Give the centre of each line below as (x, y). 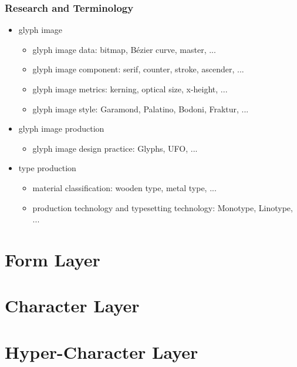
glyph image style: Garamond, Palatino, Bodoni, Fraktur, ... (141, 109)
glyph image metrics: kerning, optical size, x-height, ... (130, 89)
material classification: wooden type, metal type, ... (124, 187)
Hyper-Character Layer (102, 351)
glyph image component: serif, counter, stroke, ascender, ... (138, 69)
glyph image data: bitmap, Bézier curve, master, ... (124, 49)
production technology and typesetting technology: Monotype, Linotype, (163, 207)
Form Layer (53, 259)
